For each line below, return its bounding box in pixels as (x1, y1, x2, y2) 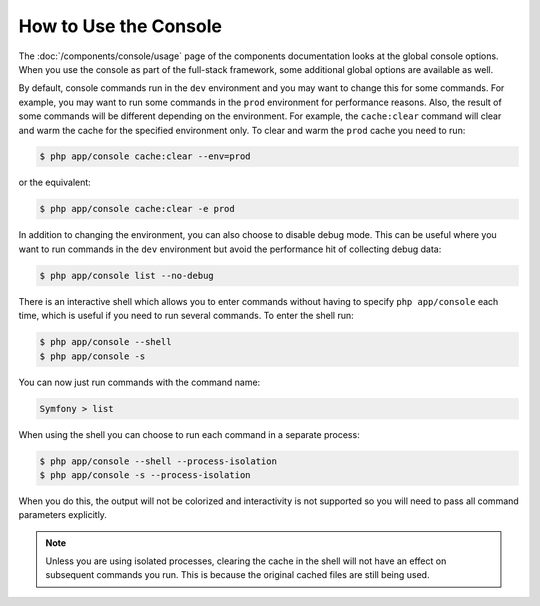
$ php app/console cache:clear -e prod (39, 203, 235, 215)
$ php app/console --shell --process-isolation (39, 455, 277, 467)
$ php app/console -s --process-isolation (39, 469, 251, 480)
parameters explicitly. (18, 509, 107, 521)
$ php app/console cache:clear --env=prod (39, 151, 251, 162)
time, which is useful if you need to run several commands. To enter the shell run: (18, 310, 354, 322)
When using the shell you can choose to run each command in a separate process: (18, 428, 360, 440)
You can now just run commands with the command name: (18, 376, 261, 388)
